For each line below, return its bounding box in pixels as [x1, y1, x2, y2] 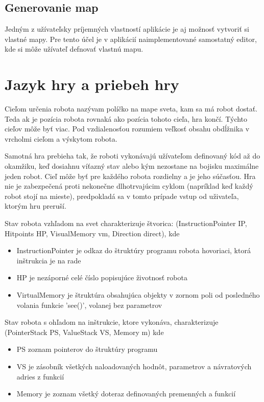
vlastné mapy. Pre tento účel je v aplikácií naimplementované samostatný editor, [5, 33, 257, 44]
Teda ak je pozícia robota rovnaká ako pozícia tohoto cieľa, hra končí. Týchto [5, 113, 248, 124]
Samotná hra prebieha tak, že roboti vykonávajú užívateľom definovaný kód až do [5, 150, 260, 161]
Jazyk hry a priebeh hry [5, 74, 179, 95]
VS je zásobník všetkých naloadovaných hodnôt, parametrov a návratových [16, 361, 252, 371]
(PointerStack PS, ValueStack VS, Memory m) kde [5, 326, 164, 337]
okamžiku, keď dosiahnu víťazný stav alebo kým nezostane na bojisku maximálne [5, 161, 259, 171]
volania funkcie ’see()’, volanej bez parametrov [16, 299, 162, 310]
